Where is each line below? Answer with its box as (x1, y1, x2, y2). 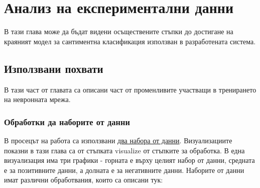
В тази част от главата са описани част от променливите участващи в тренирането (4, 84, 256, 95)
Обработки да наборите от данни (4, 115, 130, 128)
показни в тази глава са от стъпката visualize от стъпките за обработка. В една (4, 145, 245, 155)
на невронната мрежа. (4, 94, 71, 105)
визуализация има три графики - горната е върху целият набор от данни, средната (4, 155, 255, 165)
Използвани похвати (4, 60, 103, 76)
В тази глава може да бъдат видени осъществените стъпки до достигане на (4, 26, 233, 37)
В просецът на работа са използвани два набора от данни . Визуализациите (4, 135, 232, 145)
